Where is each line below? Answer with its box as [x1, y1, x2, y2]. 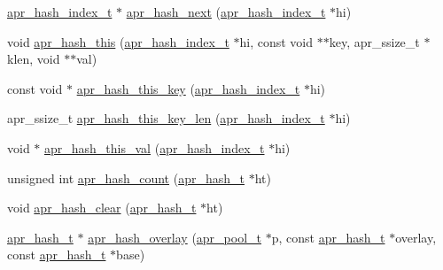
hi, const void [239, 32, 314, 50]
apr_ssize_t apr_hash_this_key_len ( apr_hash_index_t [7, 109, 325, 127]
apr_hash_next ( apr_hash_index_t [126, 3, 326, 20]
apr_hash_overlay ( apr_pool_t [88, 228, 262, 246]
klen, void [7, 50, 60, 68]
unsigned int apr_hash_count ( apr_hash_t [7, 168, 245, 187]
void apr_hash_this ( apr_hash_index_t [7, 32, 229, 50]
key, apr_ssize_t [329, 32, 420, 50]
